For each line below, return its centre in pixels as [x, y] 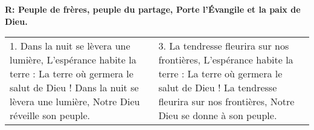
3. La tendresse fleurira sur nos [224, 46]
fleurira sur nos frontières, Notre [226, 102]
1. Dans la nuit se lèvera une [70, 46]
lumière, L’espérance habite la [73, 60]
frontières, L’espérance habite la [226, 60]
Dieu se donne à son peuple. [218, 115]
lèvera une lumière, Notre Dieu [75, 102]
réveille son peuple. [50, 115]
